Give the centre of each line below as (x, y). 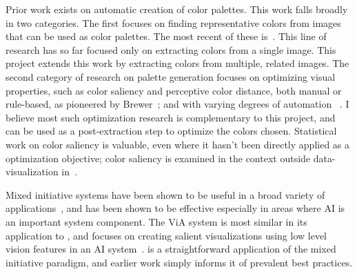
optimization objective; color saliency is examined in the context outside (158, 158)
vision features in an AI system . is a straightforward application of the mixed (171, 249)
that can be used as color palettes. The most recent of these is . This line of (166, 36)
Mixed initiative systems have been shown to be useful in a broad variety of (165, 194)
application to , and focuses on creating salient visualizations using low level (166, 235)
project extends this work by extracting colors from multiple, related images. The (177, 63)
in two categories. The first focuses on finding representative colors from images (173, 22)
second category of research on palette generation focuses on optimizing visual (171, 76)
